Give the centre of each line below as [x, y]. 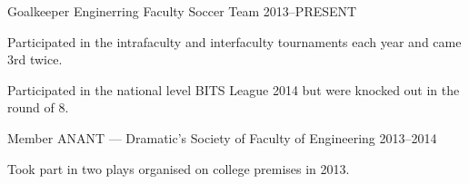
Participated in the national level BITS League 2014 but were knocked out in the [234, 89]
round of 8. [38, 107]
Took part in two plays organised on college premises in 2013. [179, 168]
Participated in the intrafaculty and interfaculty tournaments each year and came [234, 41]
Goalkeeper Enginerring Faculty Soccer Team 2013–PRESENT [182, 11]
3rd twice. [35, 59]
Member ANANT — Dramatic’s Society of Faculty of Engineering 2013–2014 [222, 137]
